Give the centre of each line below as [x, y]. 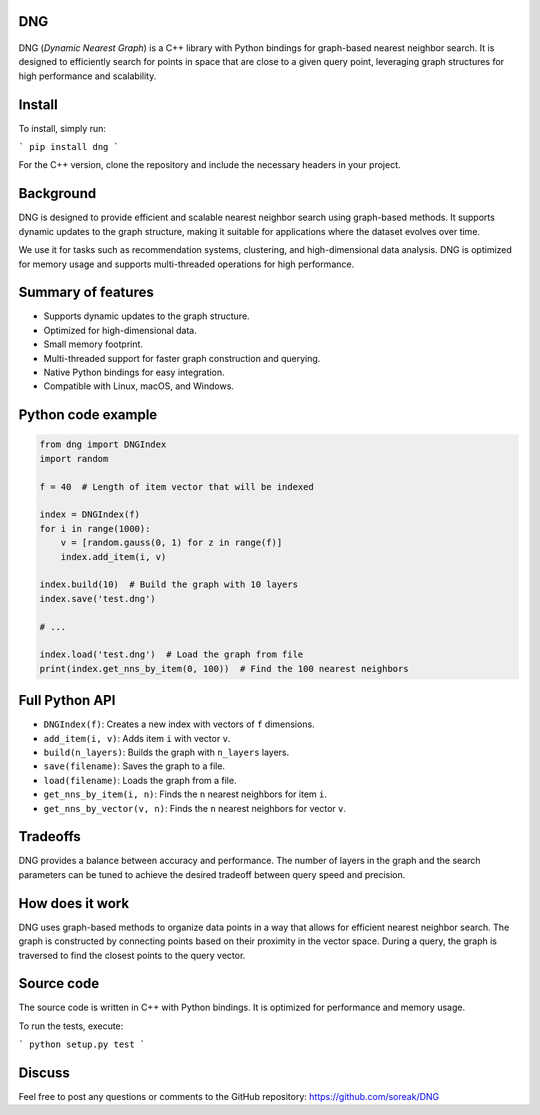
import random [74, 458]
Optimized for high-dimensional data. [120, 330]
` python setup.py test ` [82, 1044]
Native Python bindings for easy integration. [134, 372]
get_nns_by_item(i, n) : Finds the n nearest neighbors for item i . [185, 794]
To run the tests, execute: [71, 1026]
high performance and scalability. [87, 76]
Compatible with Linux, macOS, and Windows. [139, 386]
